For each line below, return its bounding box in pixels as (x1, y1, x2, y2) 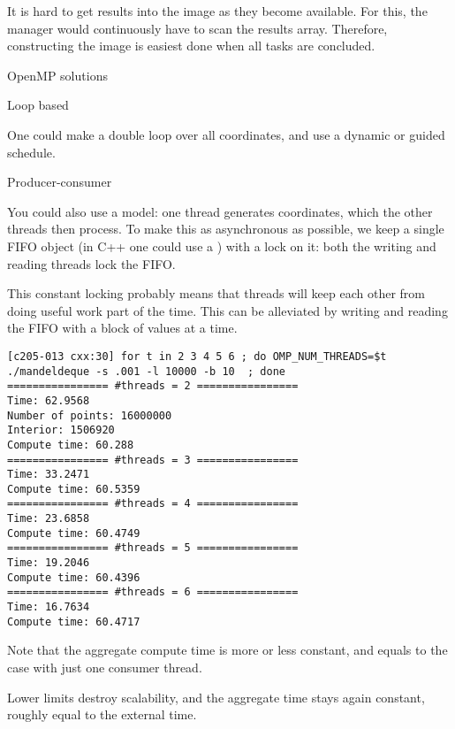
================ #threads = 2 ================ (7, 380, 299, 393)
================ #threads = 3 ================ (7, 453, 299, 466)
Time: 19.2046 (7, 556, 90, 570)
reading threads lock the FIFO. (7, 254, 176, 272)
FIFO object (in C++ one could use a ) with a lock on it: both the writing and (7, 236, 436, 255)
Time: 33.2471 (7, 468, 90, 481)
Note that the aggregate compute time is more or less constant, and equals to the (7, 641, 448, 659)
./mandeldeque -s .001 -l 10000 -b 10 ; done (7, 364, 285, 378)
